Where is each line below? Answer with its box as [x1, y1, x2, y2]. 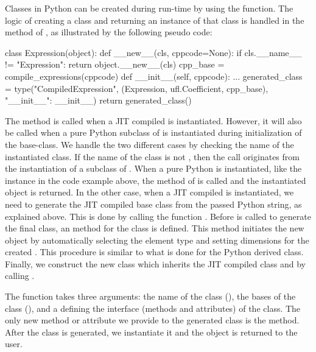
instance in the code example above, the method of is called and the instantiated [5, 174, 306, 186]
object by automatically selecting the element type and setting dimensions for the [5, 233, 309, 246]
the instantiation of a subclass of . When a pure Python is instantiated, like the [5, 162, 302, 175]
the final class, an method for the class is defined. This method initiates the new [5, 222, 304, 234]
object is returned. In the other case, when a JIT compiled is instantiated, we [5, 186, 294, 199]
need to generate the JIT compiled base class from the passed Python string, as [5, 197, 302, 210]
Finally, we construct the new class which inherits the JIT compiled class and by [5, 257, 306, 270]
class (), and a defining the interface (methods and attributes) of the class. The [5, 301, 301, 314]
